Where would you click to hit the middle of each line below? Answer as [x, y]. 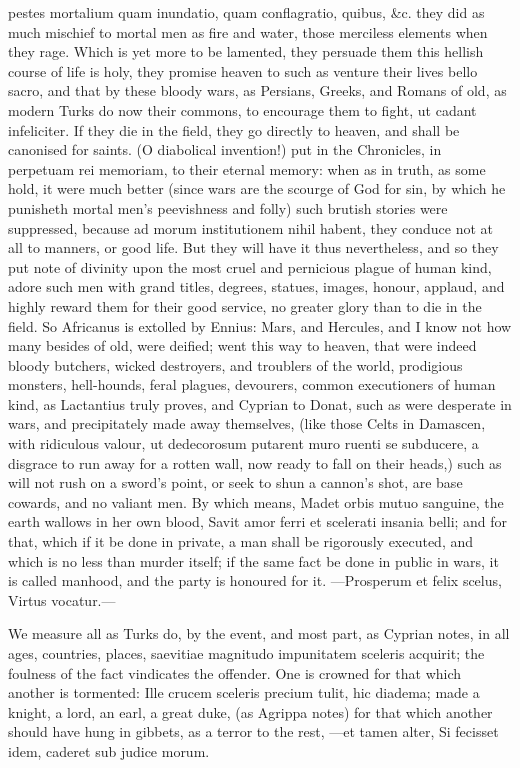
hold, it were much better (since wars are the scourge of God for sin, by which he [257, 188]
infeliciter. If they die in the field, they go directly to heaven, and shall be [234, 129]
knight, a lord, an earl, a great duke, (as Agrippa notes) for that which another [250, 711]
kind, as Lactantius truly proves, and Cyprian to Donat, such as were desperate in [260, 403]
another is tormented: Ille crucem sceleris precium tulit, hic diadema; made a [244, 692]
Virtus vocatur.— [62, 599]
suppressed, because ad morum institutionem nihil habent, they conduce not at [251, 227]
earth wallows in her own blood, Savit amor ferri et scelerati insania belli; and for [258, 521]
